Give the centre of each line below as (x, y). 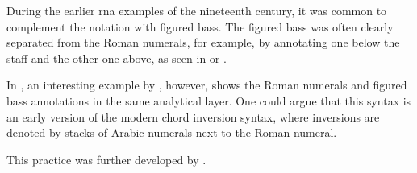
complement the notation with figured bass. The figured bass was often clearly (200, 26)
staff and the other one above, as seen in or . (117, 58)
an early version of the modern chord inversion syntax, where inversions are (193, 116)
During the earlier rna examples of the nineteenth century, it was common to (197, 10)
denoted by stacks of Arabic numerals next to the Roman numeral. (172, 132)
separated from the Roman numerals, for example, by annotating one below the (203, 42)
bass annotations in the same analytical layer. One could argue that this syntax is (209, 100)
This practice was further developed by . (106, 159)
